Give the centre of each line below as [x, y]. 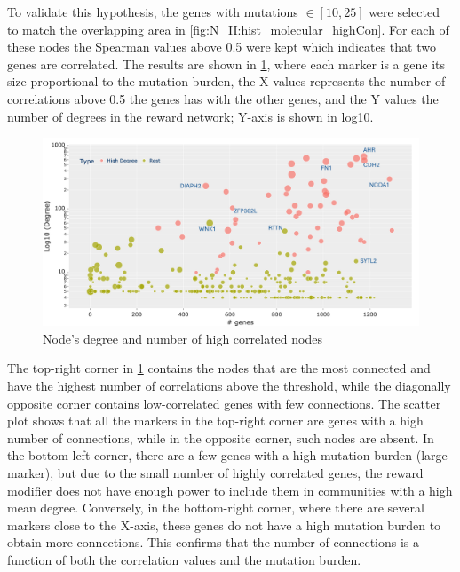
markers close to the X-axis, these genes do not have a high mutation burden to [224, 524]
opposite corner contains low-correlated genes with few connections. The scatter [224, 403]
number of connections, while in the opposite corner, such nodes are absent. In [221, 437]
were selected [404, 12]
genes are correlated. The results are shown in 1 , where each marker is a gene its [226, 64]
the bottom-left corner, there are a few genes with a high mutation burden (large [227, 455]
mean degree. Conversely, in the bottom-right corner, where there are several [216, 508]
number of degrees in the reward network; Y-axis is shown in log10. [190, 116]
